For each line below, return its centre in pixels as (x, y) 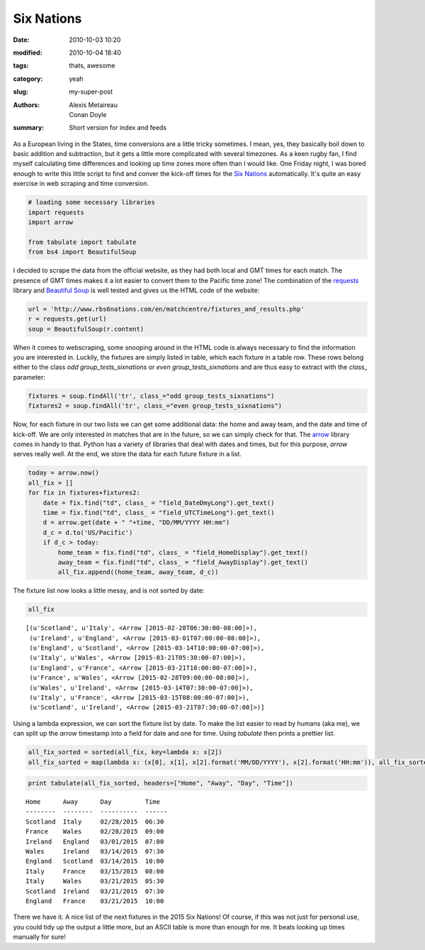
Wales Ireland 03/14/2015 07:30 (95, 852)
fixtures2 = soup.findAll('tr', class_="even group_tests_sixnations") (155, 406)
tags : (21, 66)
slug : (21, 92)
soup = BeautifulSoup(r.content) (86, 329)
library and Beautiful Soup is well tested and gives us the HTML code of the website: (136, 290)
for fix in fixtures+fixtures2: (84, 493)
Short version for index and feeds (118, 128)
